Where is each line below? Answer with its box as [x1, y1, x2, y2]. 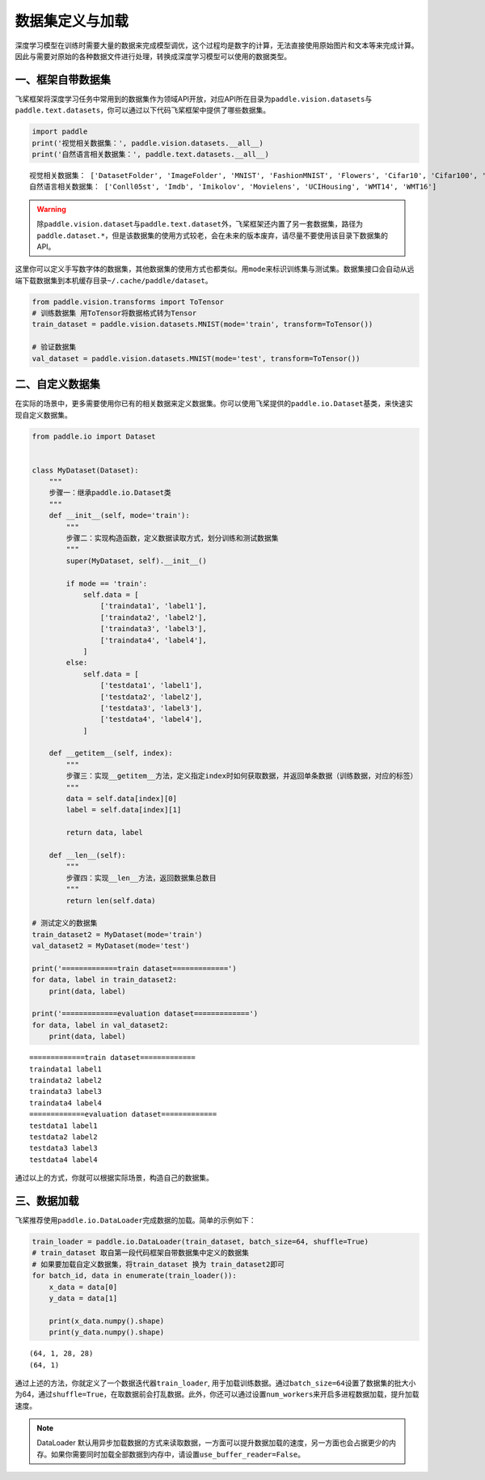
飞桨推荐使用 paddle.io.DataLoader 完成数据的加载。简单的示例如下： [15, 1215, 256, 1225]
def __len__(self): [48, 850, 127, 859]
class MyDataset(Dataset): [32, 465, 139, 475]
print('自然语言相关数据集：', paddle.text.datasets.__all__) [32, 150, 270, 159]
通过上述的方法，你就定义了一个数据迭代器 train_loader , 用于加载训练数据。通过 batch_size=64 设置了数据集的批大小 [15, 1378, 416, 1388]
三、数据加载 [15, 1194, 79, 1207]
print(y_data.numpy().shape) [48, 1328, 165, 1337]
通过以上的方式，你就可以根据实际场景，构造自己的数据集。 [15, 1173, 213, 1183]
